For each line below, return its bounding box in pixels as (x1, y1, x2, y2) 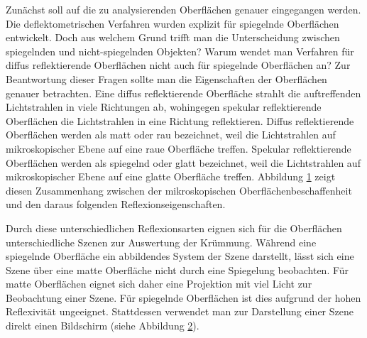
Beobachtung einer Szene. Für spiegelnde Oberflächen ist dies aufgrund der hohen (6, 290, 361, 305)
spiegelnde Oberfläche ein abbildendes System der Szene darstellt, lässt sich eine (6, 249, 354, 263)
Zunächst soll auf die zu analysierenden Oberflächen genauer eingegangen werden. (6, 2, 361, 16)
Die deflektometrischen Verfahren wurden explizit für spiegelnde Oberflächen (6, 16, 339, 31)
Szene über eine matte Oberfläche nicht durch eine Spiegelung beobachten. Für (6, 262, 349, 277)
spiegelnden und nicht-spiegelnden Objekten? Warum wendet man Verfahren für (6, 43, 354, 58)
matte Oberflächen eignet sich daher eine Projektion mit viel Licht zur (6, 276, 312, 291)
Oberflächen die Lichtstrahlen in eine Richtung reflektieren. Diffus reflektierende (6, 113, 354, 128)
